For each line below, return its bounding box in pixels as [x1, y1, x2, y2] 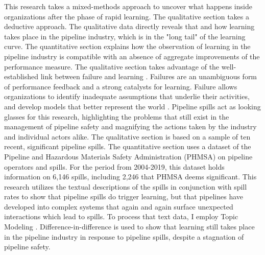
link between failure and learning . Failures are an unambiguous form [40, 71, 257, 82]
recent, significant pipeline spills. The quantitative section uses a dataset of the [4, 141, 251, 152]
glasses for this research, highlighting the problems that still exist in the [4, 111, 229, 122]
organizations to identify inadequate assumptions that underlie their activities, [4, 91, 250, 102]
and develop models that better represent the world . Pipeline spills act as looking [4, 101, 261, 111]
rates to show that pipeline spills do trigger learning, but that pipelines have [4, 191, 244, 202]
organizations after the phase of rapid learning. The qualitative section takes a [4, 11, 249, 21]
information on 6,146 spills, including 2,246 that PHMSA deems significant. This [4, 171, 257, 182]
